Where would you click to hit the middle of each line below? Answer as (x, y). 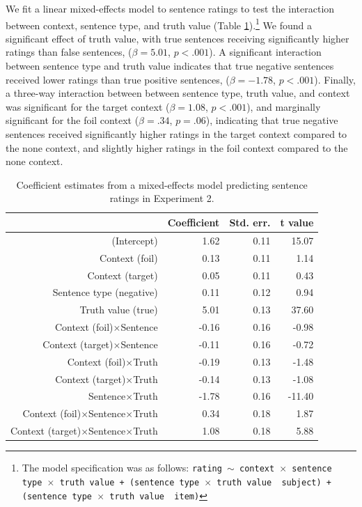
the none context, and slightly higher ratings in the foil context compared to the (177, 147)
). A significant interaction (265, 52)
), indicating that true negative (272, 120)
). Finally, (335, 79)
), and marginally (284, 106)
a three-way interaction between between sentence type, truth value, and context (178, 93)
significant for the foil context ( (72, 120)
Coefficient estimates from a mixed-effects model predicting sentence (162, 184)
